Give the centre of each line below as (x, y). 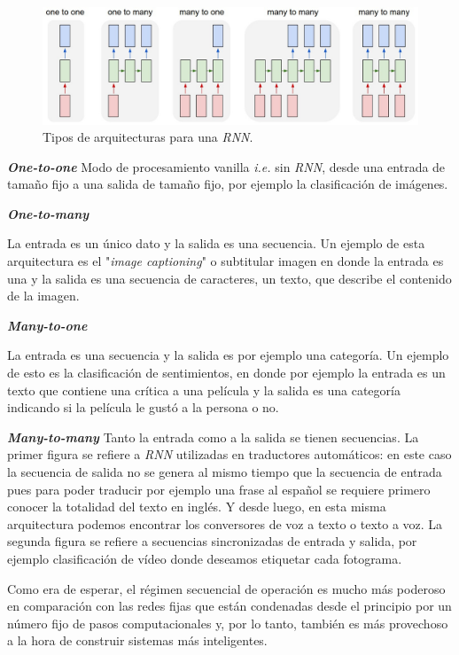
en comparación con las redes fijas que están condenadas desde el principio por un (229, 606)
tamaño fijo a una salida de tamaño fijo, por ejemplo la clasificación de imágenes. (228, 184)
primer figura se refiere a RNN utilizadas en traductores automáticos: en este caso (229, 454)
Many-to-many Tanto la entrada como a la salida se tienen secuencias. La (213, 437)
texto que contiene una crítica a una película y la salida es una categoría (204, 390)
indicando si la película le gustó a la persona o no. (143, 407)
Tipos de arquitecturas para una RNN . (148, 137)
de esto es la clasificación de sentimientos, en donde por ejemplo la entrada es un (226, 373)
